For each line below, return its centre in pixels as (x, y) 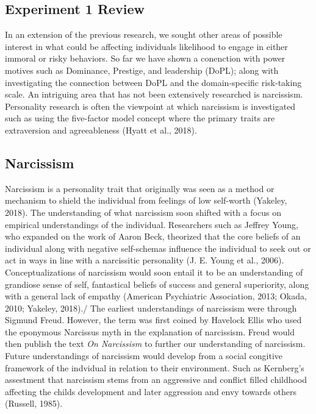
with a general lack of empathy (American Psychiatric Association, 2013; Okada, (156, 296)
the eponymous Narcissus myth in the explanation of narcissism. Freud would (150, 331)
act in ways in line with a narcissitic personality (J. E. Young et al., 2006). (145, 260)
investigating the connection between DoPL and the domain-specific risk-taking (153, 82)
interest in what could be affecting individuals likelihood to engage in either (146, 46)
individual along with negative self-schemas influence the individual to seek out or (158, 248)
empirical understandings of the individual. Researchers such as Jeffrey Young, (152, 224)
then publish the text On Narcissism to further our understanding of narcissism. (155, 344)
